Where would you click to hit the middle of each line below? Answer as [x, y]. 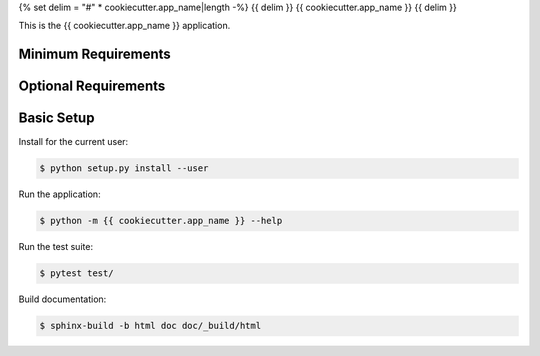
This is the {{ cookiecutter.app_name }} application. [124, 26]
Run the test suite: [56, 247]
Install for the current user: [73, 142]
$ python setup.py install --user [124, 168]
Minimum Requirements [95, 54]
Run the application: [59, 194]
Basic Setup [56, 118]
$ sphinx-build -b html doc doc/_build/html [150, 326]
